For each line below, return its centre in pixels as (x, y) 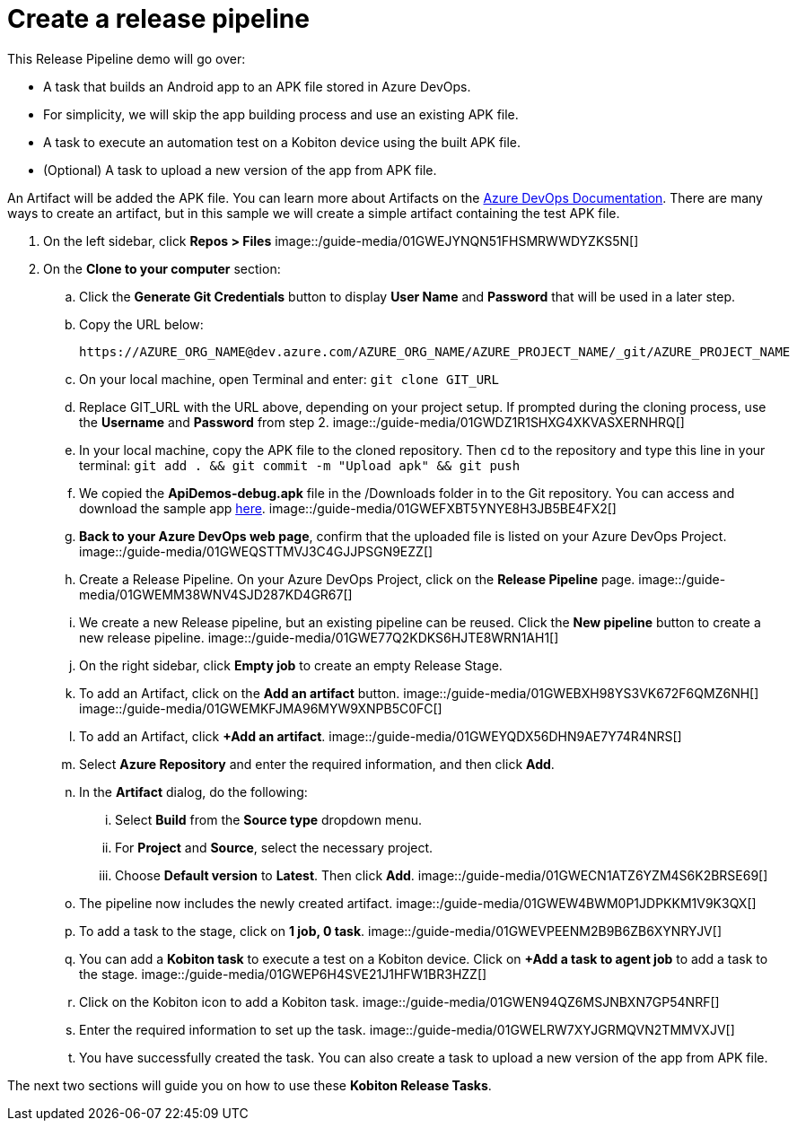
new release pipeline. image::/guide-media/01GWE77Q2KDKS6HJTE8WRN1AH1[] (319, 637)
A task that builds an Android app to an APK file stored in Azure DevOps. (257, 86)
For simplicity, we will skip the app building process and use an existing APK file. (281, 114)
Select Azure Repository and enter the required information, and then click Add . (317, 764)
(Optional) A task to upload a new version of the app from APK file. (240, 170)
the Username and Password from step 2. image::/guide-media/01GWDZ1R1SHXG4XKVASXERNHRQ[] (382, 422)
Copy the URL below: (141, 324)
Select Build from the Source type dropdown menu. (268, 819)
